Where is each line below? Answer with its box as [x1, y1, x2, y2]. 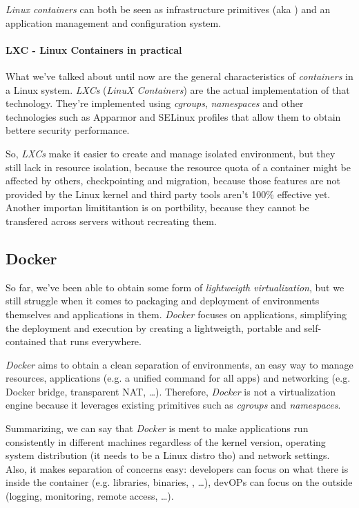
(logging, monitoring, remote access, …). [6, 489, 174, 503]
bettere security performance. [6, 123, 130, 137]
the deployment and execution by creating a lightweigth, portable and [6, 320, 301, 335]
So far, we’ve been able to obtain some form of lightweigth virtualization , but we [6, 280, 345, 294]
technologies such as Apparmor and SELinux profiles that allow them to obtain [6, 109, 341, 124]
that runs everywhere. [49, 334, 142, 349]
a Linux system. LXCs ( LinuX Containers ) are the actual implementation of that [6, 82, 350, 97]
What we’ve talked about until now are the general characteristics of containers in [6, 68, 353, 83]
